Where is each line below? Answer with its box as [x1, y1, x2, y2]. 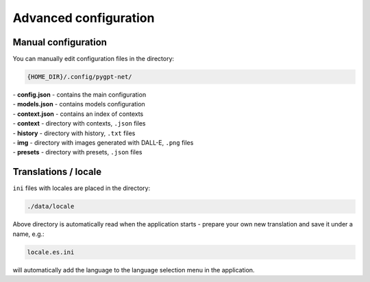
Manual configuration [12, 36, 108, 48]
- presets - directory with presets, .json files [12, 148, 143, 156]
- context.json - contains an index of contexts [12, 110, 144, 118]
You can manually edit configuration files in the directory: [12, 55, 175, 63]
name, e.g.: [12, 230, 45, 238]
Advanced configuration [12, 10, 155, 25]
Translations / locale [12, 166, 102, 178]
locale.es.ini [27, 248, 75, 256]
